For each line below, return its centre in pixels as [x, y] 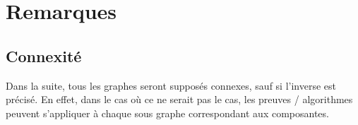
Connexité [44, 55]
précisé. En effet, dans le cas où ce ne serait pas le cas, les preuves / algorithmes [179, 99]
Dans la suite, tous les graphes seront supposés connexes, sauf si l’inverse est [171, 85]
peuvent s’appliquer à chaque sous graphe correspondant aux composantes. [167, 113]
